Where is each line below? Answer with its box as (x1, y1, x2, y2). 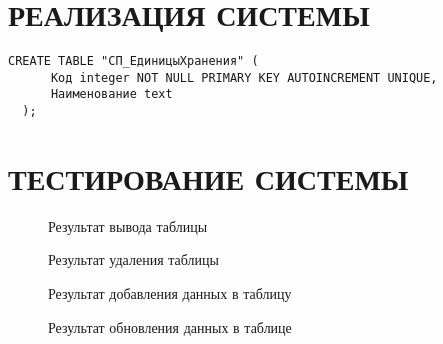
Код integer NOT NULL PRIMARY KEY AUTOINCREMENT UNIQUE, (50, 70, 438, 85)
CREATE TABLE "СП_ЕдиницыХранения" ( (8, 54, 259, 69)
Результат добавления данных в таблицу (48, 283, 292, 304)
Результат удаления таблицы (48, 249, 219, 270)
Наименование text (50, 87, 173, 102)
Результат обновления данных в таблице (48, 316, 292, 337)
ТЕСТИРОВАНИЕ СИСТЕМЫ (8, 157, 409, 198)
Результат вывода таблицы (48, 215, 208, 236)
